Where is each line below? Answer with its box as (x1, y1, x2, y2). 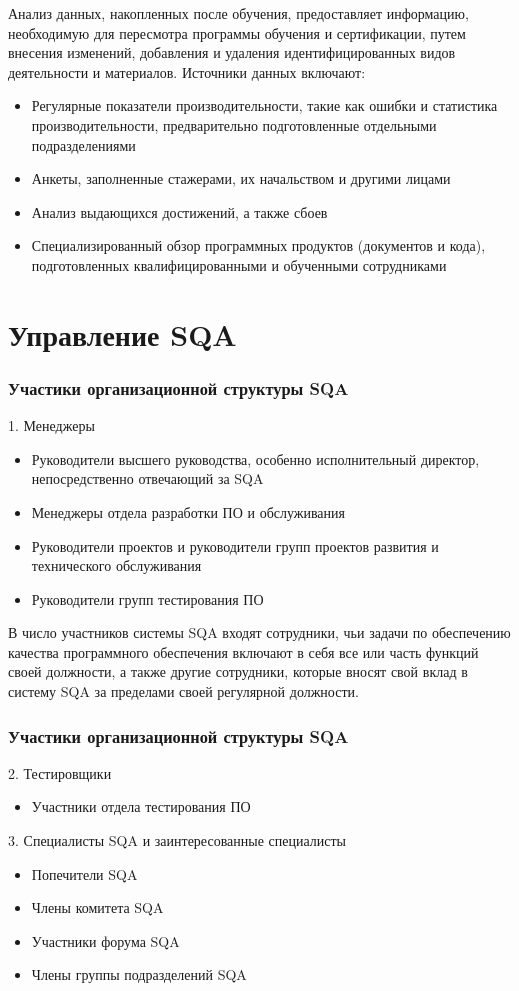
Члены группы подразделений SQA (31, 964, 247, 985)
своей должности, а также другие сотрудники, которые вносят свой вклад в (8, 661, 468, 682)
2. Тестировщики (8, 762, 112, 783)
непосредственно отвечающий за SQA (31, 468, 264, 489)
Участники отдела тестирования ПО (31, 796, 251, 817)
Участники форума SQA (31, 930, 180, 951)
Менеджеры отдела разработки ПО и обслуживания (31, 501, 346, 522)
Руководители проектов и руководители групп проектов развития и (31, 535, 439, 556)
